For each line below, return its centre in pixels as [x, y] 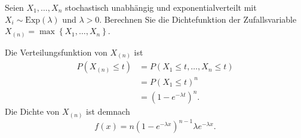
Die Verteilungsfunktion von [56, 52]
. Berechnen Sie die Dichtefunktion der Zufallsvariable [198, 19]
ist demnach [108, 111]
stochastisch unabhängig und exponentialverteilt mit [161, 7]
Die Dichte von [32, 111]
